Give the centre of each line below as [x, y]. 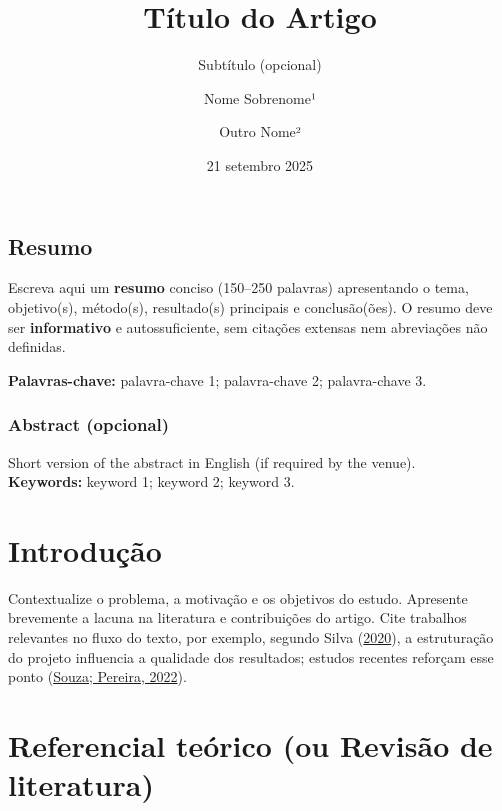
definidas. [37, 346]
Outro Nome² [260, 131]
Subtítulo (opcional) [260, 64]
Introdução [85, 549]
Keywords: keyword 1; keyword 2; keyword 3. [151, 481]
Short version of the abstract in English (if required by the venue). [212, 461]
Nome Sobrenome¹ [260, 97]
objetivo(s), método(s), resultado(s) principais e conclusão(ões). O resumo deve [250, 306]
